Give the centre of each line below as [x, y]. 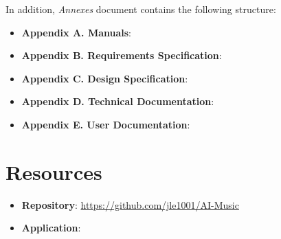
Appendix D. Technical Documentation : [118, 101]
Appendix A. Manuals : [77, 32]
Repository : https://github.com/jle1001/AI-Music [130, 204]
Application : [51, 228]
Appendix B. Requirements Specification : [122, 55]
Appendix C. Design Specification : [105, 78]
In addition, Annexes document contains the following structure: [141, 9]
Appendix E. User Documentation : [106, 124]
